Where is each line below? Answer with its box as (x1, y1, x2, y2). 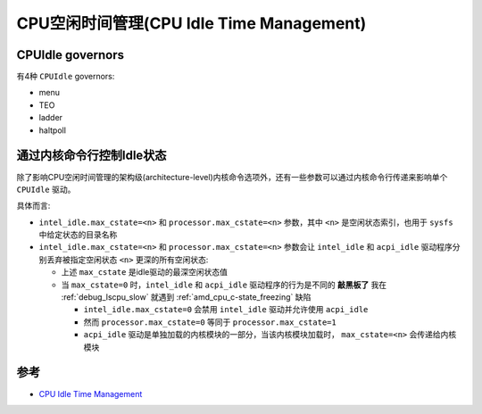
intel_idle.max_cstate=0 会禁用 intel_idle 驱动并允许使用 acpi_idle (83, 304, 369, 315)
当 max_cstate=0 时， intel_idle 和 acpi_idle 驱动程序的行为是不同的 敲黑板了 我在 (61, 279, 387, 290)
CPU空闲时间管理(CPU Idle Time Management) (16, 13, 367, 33)
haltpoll (38, 125, 67, 136)
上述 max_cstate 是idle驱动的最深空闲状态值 (61, 267, 228, 277)
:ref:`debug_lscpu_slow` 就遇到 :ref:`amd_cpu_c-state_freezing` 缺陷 (61, 292, 312, 302)
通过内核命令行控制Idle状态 (16, 148, 167, 163)
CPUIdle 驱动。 (16, 184, 76, 195)
